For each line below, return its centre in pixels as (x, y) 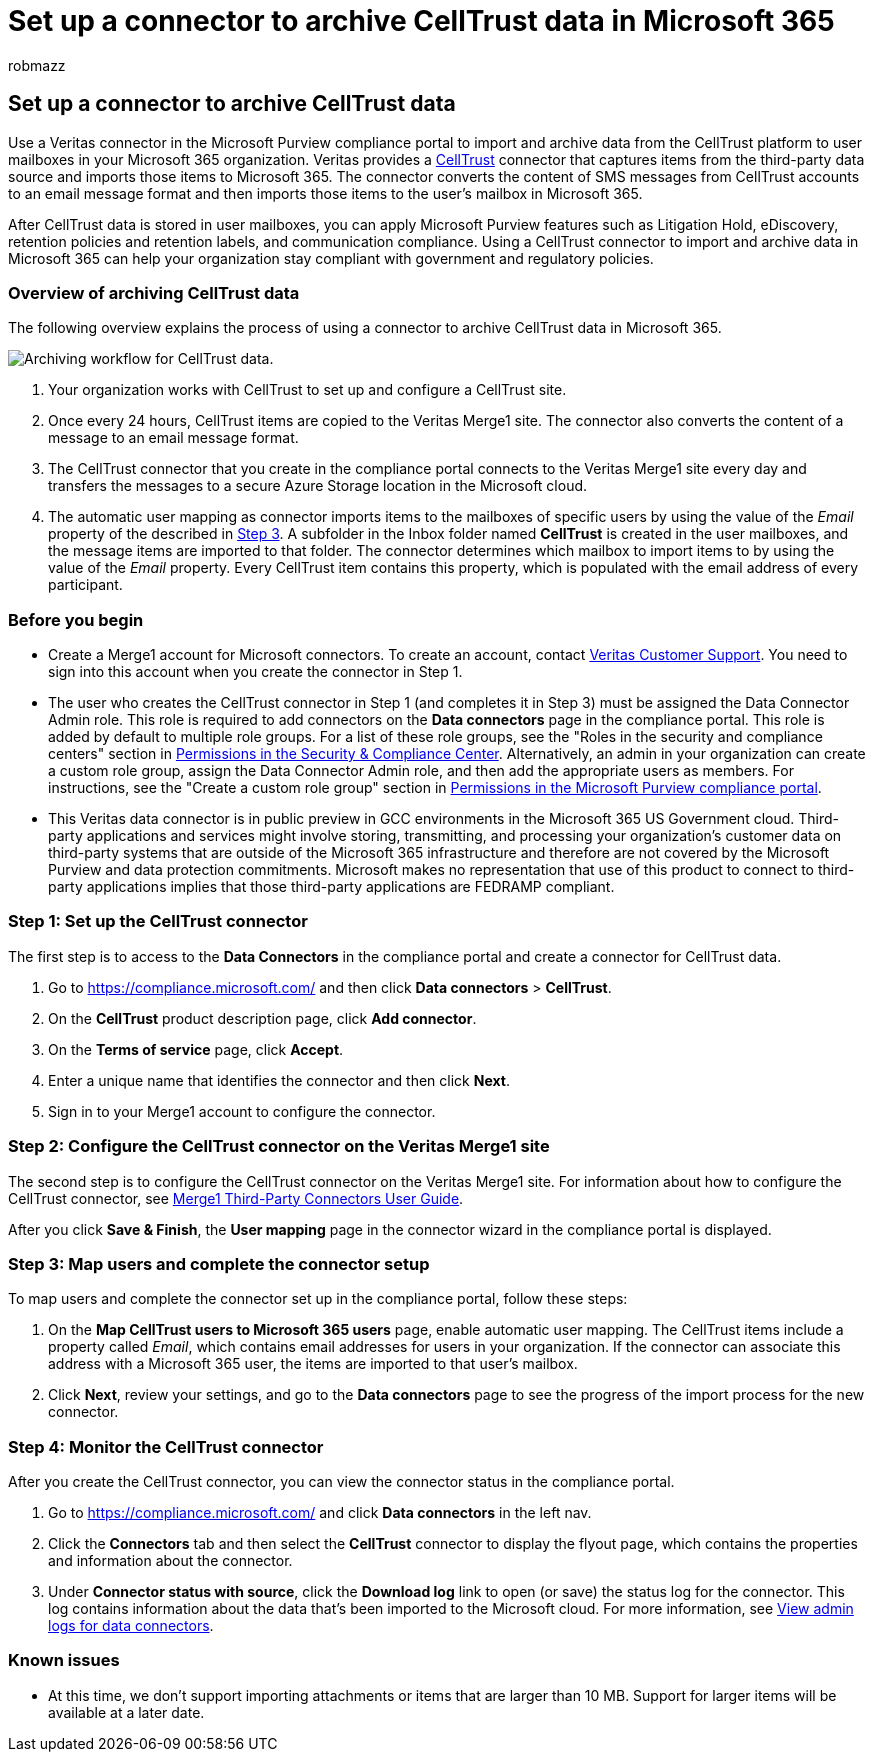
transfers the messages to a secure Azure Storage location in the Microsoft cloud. (318, 486)
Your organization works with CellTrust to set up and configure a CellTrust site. (307, 390)
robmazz (37, 65)
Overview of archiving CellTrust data (154, 292)
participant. (85, 585)
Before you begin (76, 619)
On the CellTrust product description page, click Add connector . (262, 1018)
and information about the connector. (170, 1561)
